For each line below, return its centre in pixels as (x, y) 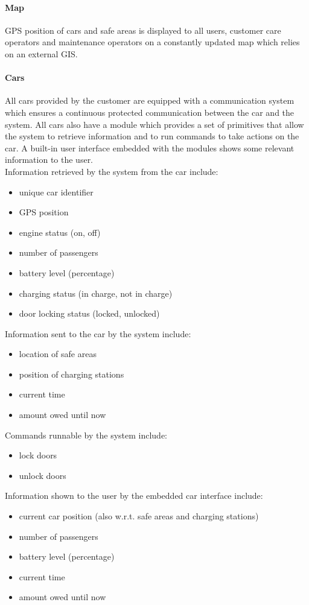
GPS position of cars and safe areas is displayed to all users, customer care (143, 30)
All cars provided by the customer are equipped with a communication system (150, 100)
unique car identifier (56, 192)
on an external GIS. (41, 53)
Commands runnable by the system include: (86, 435)
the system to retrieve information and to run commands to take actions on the (152, 136)
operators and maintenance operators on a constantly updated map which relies (152, 42)
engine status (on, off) (60, 232)
